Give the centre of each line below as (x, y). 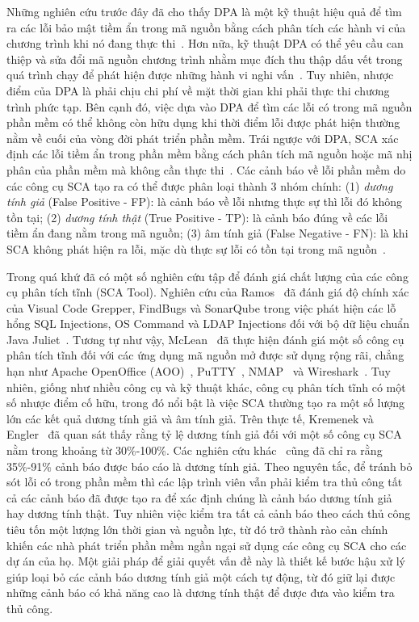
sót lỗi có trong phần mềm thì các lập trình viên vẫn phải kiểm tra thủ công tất (205, 482)
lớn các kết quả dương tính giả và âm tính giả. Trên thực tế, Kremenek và (190, 418)
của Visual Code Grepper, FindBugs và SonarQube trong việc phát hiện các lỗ (201, 307)
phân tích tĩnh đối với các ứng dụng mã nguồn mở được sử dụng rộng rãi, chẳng (205, 355)
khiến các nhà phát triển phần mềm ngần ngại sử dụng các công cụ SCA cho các (207, 545)
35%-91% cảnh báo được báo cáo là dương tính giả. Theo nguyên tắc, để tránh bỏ (209, 466)
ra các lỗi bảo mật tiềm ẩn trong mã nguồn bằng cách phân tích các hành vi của (206, 27)
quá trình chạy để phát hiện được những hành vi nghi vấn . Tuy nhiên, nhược (200, 75)
